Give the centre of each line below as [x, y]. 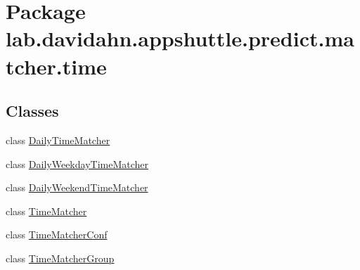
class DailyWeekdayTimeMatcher [77, 163]
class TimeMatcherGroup [60, 258]
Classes [32, 111]
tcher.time [56, 66]
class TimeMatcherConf [57, 234]
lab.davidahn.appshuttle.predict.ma [180, 38]
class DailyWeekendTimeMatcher [77, 187]
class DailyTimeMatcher [58, 140]
